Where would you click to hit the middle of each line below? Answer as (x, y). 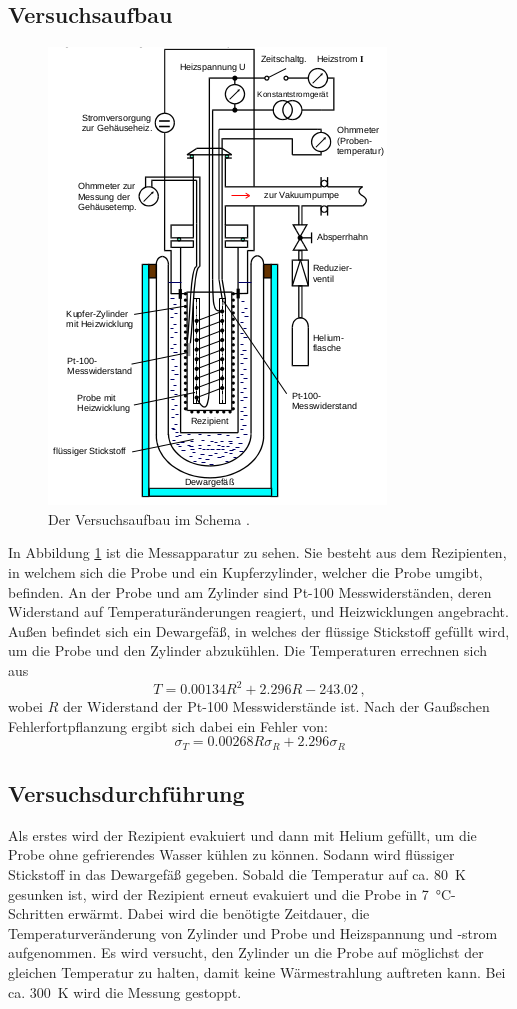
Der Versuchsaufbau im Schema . (149, 518)
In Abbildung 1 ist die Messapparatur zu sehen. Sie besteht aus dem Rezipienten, (257, 552)
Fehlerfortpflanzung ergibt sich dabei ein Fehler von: (168, 725)
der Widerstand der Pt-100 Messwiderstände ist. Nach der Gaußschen (276, 706)
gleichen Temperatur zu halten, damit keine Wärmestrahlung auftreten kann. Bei (257, 972)
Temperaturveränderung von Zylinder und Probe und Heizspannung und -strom (253, 932)
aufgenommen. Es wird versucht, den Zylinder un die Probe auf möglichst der (246, 952)
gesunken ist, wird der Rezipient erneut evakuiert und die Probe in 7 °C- (232, 893)
